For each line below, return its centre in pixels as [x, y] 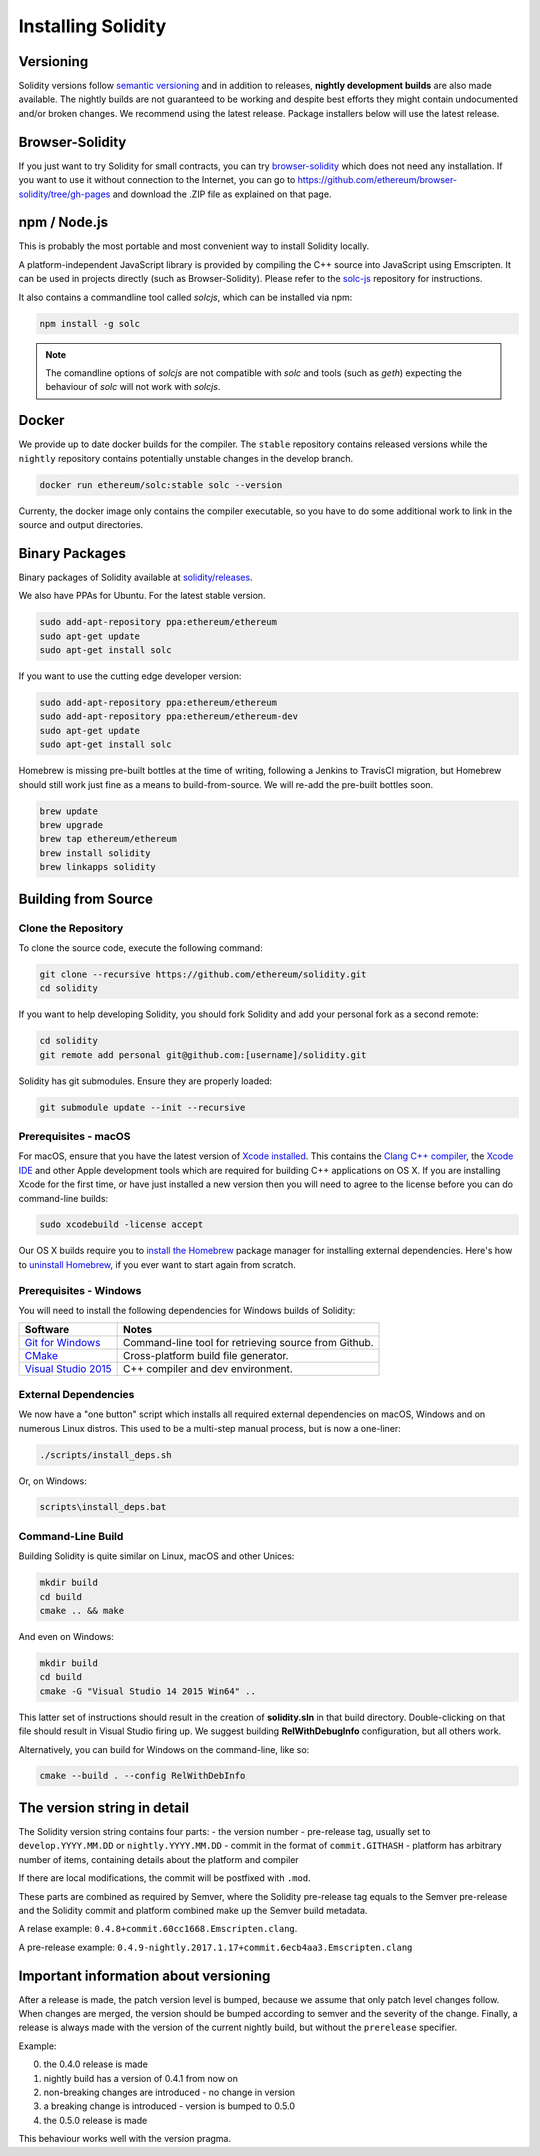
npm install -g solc [89, 323]
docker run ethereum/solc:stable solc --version [161, 484]
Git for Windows [62, 1343]
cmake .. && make [82, 1610]
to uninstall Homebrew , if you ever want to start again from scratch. [157, 1264]
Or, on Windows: [52, 1481]
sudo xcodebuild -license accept [121, 1224]
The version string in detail [104, 1807]
